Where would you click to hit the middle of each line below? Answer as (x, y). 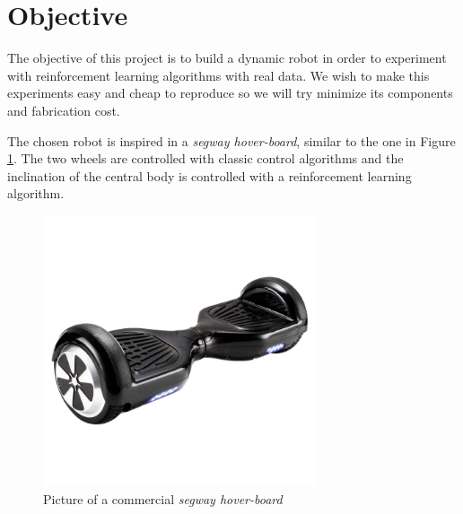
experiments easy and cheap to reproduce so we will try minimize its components (230, 93)
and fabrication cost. (64, 110)
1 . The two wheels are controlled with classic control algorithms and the (205, 158)
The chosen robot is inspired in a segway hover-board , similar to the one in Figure (231, 140)
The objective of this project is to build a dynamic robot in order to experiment (227, 58)
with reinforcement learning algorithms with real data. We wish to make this (218, 75)
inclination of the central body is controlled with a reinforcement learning (210, 175)
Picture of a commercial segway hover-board (163, 498)
